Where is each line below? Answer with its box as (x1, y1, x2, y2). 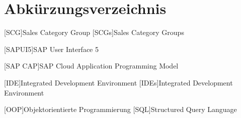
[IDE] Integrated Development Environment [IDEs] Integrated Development (4, 77, 233, 87)
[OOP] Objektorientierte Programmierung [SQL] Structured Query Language (4, 104, 237, 114)
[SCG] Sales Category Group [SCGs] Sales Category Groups (4, 27, 184, 37)
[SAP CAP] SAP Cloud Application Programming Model (4, 60, 179, 71)
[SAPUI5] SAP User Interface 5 (4, 43, 99, 54)
